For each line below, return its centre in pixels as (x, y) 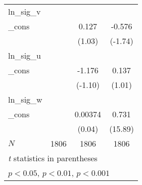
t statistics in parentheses (53, 158)
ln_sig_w (25, 99)
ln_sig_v (25, 11)
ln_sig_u (25, 55)
